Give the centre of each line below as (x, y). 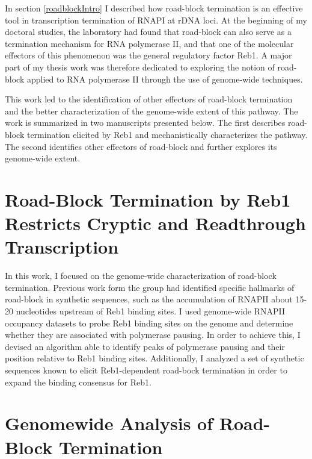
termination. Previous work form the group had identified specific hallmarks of (150, 287)
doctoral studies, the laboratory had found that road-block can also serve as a (148, 32)
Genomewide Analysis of (109, 423)
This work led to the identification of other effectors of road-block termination (149, 99)
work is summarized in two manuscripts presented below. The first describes (145, 123)
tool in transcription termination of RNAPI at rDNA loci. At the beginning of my (156, 20)
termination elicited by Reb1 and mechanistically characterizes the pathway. (167, 134)
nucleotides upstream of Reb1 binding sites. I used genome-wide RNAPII (151, 311)
